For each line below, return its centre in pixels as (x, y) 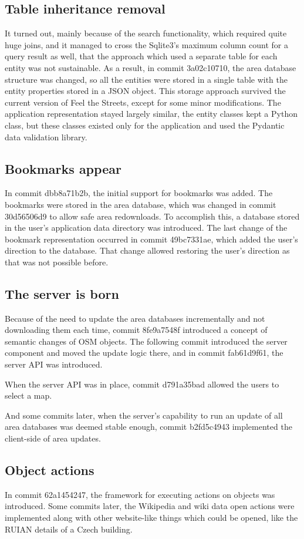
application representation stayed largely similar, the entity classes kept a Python (151, 114)
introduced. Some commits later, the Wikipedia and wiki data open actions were (150, 506)
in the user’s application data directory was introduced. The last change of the (146, 228)
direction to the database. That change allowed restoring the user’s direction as (147, 250)
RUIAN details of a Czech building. (69, 529)
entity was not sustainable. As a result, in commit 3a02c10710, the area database (151, 67)
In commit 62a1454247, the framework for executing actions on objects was (140, 494)
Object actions (50, 470)
